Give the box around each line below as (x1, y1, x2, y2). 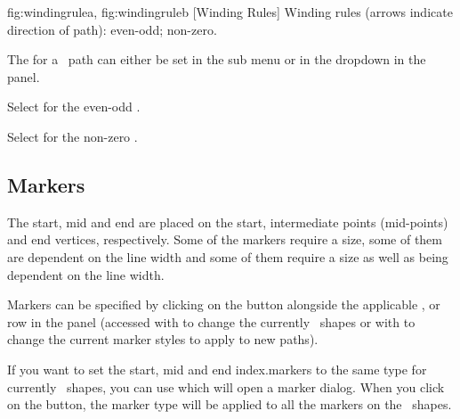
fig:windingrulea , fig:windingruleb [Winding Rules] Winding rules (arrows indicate (7, 3, 453, 21)
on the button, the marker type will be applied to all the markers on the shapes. (7, 395, 452, 414)
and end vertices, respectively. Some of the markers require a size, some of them (7, 230, 442, 249)
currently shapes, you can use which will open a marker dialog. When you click (7, 377, 445, 396)
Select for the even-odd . (7, 97, 141, 116)
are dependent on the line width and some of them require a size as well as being (7, 247, 448, 266)
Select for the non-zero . (7, 127, 138, 145)
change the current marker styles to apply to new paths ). (7, 330, 319, 349)
